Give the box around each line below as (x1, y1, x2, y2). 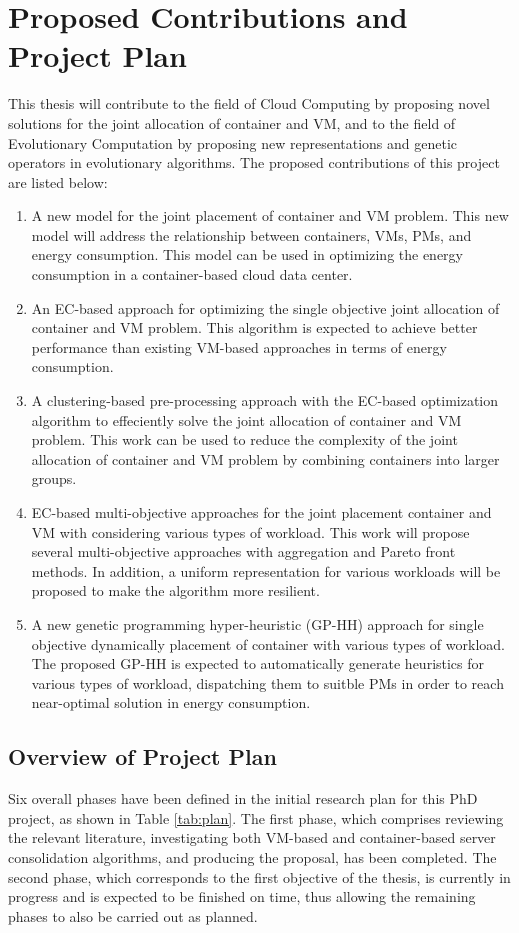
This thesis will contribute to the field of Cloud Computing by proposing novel (8, 93, 490, 114)
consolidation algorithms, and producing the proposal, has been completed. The (8, 846, 497, 867)
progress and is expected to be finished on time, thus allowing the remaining (8, 886, 476, 907)
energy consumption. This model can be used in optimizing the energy (31, 244, 463, 265)
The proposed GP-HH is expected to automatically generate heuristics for (31, 653, 485, 674)
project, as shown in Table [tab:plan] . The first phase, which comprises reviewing (8, 807, 504, 828)
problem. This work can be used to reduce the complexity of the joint (31, 429, 458, 450)
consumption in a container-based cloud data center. (31, 264, 353, 285)
